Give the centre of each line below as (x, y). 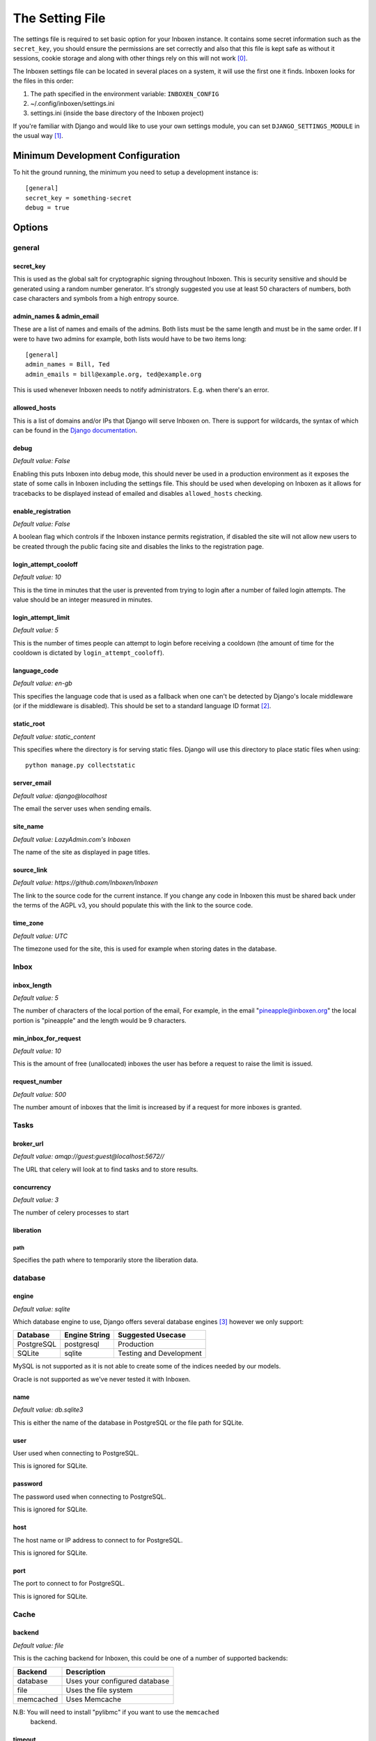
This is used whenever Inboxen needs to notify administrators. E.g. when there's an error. (141, 390)
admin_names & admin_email (56, 316)
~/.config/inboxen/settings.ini (72, 103)
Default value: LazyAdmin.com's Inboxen (72, 839)
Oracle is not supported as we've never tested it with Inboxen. (102, 1379)
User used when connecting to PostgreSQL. (76, 1453)
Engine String (87, 1335)
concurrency (32, 1187)
